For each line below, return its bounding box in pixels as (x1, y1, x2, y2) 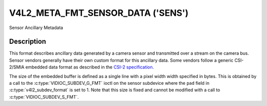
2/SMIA (9, 64, 25, 70)
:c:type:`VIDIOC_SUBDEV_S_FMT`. (9, 94, 79, 100)
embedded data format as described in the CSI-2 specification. (25, 64, 154, 70)
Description (9, 37, 46, 46)
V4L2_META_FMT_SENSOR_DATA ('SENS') (9, 7, 189, 18)
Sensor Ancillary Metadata (9, 25, 63, 31)
